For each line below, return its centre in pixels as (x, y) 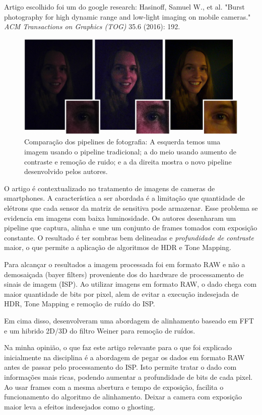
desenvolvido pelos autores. (66, 171)
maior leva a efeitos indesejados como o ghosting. (80, 406)
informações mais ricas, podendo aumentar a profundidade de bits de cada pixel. (128, 377)
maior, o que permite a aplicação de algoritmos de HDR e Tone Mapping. (118, 247)
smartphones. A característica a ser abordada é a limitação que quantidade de (124, 198)
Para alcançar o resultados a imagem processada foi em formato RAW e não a (125, 264)
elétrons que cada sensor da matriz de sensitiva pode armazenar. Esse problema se (131, 208)
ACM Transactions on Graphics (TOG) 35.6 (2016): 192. (92, 26)
